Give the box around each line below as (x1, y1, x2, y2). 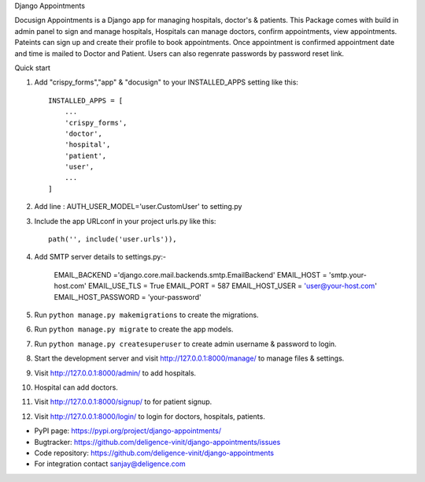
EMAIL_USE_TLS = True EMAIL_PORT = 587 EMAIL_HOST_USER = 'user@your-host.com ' (87, 281, 378, 291)
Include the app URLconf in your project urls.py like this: (34, 216, 216, 226)
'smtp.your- (328, 270, 368, 279)
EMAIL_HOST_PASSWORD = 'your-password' (54, 292, 202, 301)
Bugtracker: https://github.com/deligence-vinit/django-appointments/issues (34, 437, 281, 447)
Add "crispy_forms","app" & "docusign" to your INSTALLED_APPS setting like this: (34, 77, 299, 87)
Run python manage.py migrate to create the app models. (34, 324, 234, 334)
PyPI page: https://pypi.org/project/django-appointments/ (34, 426, 222, 435)
